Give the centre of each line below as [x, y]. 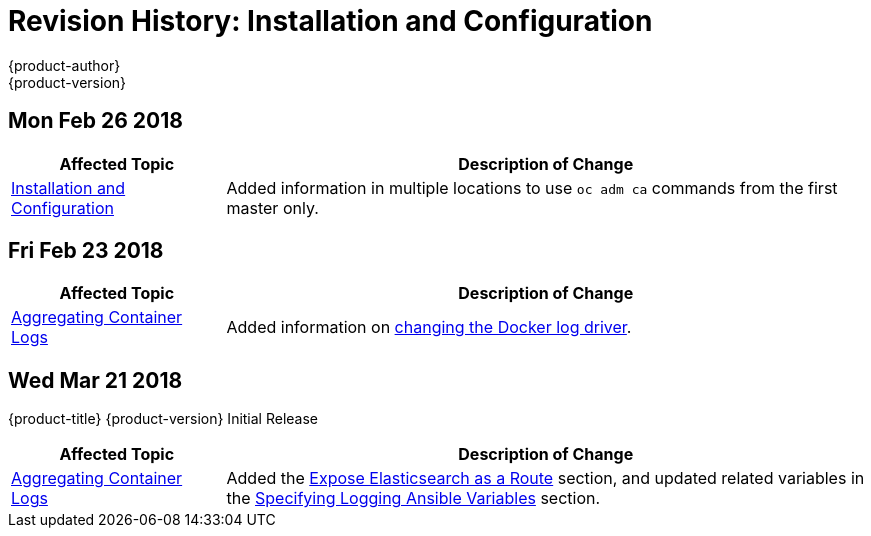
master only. [272, 207]
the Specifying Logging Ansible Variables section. [413, 498]
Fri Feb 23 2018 [86, 251]
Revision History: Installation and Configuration [330, 21]
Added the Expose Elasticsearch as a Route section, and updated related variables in [545, 478]
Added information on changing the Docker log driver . [429, 327]
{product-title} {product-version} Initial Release [163, 419]
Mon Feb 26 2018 [95, 121]
